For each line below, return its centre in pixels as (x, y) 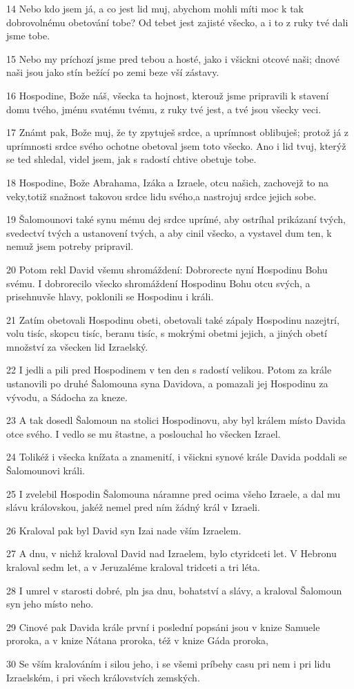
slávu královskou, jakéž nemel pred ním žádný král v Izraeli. (133, 507)
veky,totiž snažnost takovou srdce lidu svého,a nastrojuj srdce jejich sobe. (161, 196)
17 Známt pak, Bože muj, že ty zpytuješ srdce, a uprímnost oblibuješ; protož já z (178, 132)
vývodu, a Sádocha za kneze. (67, 397)
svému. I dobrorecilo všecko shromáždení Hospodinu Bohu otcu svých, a (158, 283)
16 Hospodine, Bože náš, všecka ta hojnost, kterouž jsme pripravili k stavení (168, 95)
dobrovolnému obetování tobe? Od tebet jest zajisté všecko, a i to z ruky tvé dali (177, 22)
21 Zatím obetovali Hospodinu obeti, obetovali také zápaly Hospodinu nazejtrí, (173, 319)
